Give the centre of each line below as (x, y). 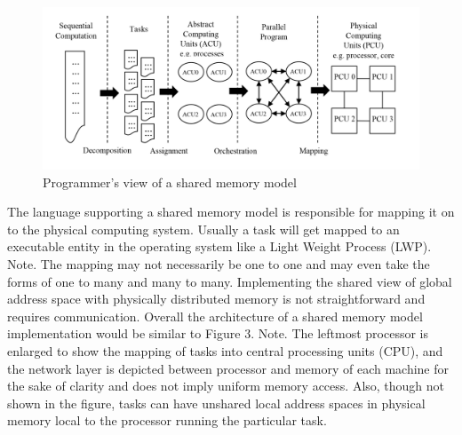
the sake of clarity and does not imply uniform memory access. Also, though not (226, 386)
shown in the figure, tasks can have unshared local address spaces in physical (216, 403)
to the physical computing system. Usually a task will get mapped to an (203, 229)
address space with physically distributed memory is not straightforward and (216, 299)
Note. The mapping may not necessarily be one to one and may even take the (219, 263)
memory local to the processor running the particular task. (167, 420)
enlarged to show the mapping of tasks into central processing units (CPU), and (225, 350)
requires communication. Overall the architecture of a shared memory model (215, 316)
